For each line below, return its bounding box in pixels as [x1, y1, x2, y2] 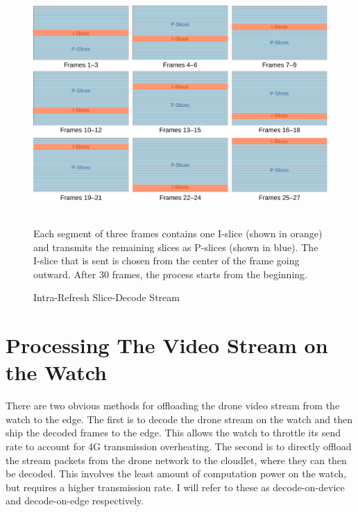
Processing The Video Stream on [6, 331, 328, 359]
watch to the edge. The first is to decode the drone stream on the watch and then [6, 411, 353, 426]
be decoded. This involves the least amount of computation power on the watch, [6, 466, 347, 481]
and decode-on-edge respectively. [6, 493, 144, 508]
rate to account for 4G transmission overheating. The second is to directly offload [6, 438, 352, 453]
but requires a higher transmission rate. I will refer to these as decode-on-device [6, 479, 345, 494]
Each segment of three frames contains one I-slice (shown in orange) [33, 225, 323, 240]
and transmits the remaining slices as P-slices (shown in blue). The [33, 239, 318, 254]
